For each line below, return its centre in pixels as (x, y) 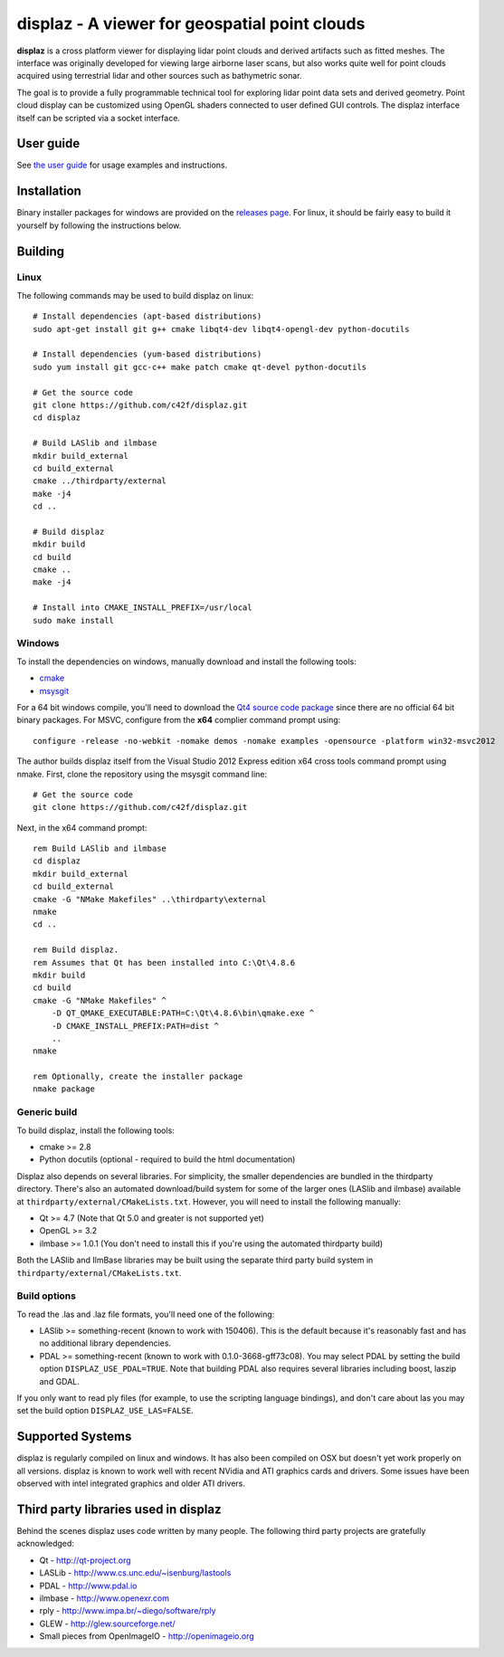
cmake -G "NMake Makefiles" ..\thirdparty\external (150, 899)
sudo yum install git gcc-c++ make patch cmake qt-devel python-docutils (200, 367)
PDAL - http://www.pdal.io (88, 1586)
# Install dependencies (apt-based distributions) (147, 316)
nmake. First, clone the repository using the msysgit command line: (142, 774)
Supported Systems (74, 1437)
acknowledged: (45, 1544)
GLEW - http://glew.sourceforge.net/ (107, 1624)
